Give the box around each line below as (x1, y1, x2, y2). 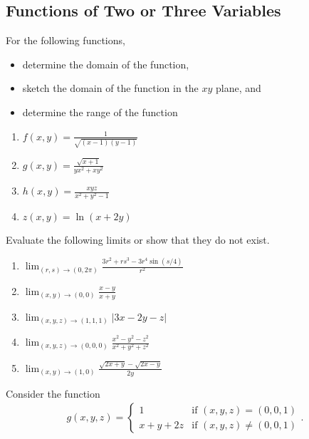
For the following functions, (6, 33, 125, 48)
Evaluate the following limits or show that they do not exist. (6, 232, 270, 247)
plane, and (216, 81, 261, 95)
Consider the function (6, 386, 100, 401)
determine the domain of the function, (22, 56, 189, 71)
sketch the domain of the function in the (22, 81, 199, 95)
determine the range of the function (22, 104, 178, 119)
